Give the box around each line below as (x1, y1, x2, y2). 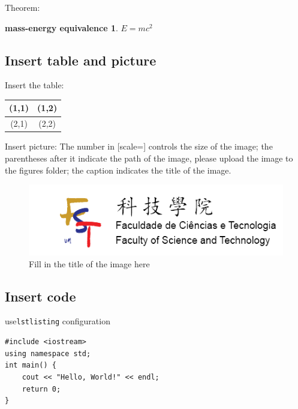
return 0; (22, 384, 61, 393)
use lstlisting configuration (5, 315, 110, 327)
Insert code (5, 286, 76, 305)
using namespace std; (5, 349, 91, 358)
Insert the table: (5, 79, 64, 91)
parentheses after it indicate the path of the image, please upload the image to (5, 152, 293, 165)
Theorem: (5, 1, 40, 13)
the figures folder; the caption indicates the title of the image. (5, 163, 231, 176)
